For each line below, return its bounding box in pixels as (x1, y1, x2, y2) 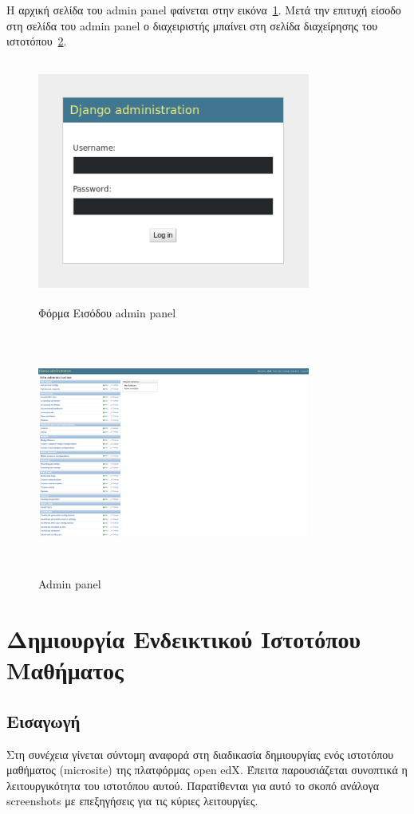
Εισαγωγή (6, 708, 81, 733)
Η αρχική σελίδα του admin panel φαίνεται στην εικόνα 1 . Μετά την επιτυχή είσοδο (6, 2, 401, 18)
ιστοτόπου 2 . (6, 33, 67, 49)
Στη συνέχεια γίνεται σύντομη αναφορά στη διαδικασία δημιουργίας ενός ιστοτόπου (6, 745, 394, 762)
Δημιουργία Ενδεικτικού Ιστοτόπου (6, 623, 361, 655)
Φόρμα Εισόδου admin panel (38, 304, 176, 320)
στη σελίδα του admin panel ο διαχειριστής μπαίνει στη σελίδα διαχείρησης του (6, 17, 378, 33)
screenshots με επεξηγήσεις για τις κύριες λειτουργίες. (6, 792, 258, 809)
